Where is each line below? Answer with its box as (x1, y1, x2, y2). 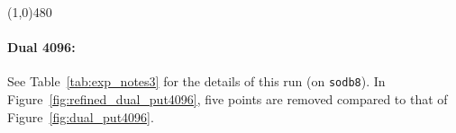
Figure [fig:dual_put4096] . (7, 107, 154, 126)
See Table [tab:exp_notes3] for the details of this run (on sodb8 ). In (7, 72, 386, 91)
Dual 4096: (7, 38, 76, 57)
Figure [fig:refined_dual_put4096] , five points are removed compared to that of (7, 90, 448, 109)
